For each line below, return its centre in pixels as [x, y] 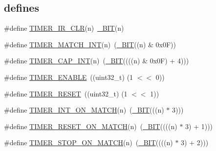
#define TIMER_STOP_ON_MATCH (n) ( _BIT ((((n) [88, 142]
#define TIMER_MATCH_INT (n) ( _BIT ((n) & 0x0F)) [90, 44]
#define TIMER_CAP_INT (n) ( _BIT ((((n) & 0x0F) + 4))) [97, 61]
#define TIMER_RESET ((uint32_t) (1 [66, 93]
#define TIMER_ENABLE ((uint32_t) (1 [69, 77]
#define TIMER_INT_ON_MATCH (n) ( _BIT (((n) [84, 110]
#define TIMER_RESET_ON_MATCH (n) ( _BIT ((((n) [91, 126]
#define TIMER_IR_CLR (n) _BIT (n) [64, 28]
